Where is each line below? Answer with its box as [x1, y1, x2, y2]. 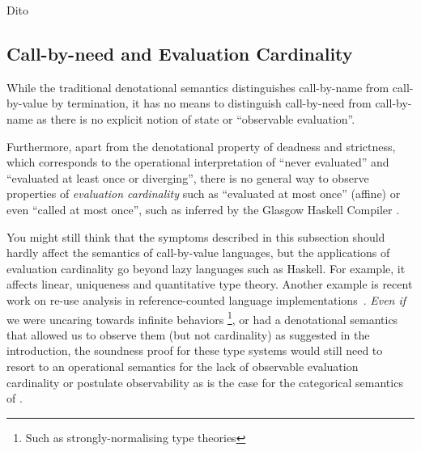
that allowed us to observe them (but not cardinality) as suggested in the [6, 326, 370, 343]
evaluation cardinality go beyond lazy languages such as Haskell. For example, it [6, 259, 406, 276]
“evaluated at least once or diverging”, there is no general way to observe [6, 169, 369, 186]
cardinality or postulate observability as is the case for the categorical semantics [6, 373, 403, 390]
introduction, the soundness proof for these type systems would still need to [6, 342, 383, 359]
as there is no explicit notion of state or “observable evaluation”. [36, 110, 355, 127]
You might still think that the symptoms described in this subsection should [6, 228, 385, 245]
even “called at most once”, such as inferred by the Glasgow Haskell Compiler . [6, 200, 400, 217]
